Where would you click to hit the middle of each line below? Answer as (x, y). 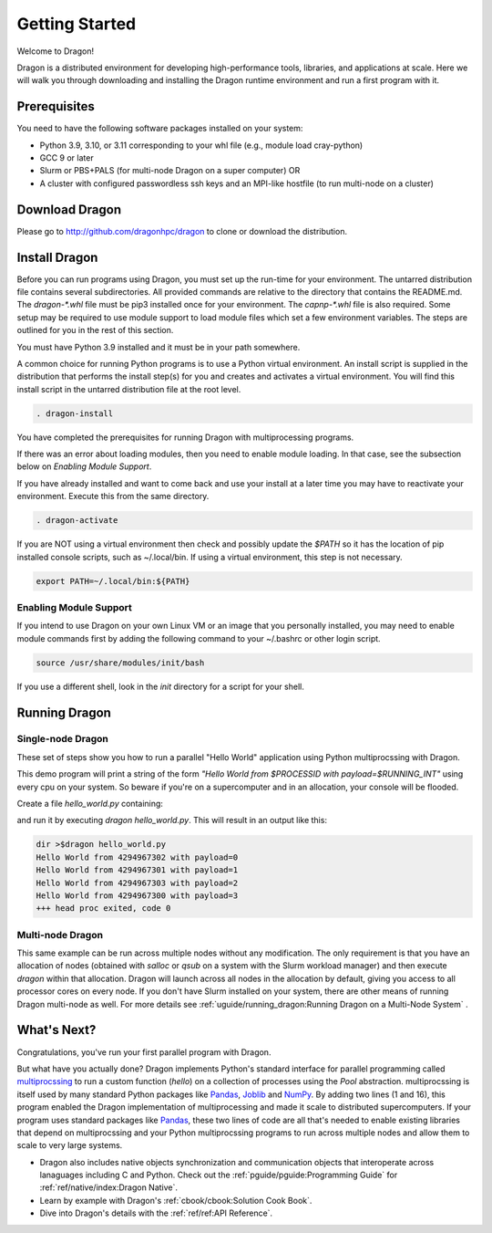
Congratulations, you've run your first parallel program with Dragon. (144, 1052)
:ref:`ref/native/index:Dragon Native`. (108, 1187)
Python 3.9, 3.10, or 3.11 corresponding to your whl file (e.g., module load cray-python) (201, 145)
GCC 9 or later (67, 158)
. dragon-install (75, 413)
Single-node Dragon (62, 739)
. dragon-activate (77, 521)
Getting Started (77, 24)
